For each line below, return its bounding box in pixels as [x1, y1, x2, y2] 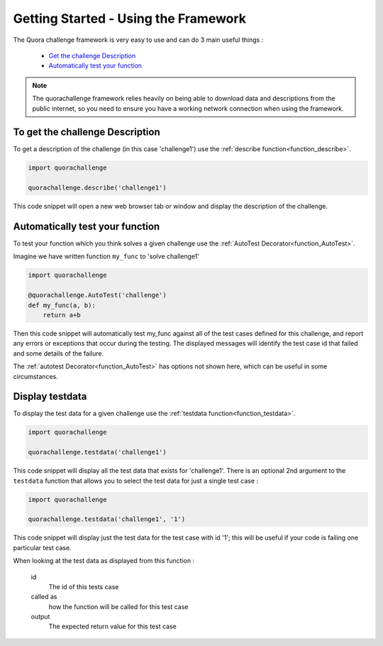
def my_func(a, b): [28, 301, 96, 309]
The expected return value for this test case [48, 622, 177, 631]
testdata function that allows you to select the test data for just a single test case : [13, 476, 259, 485]
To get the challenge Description [13, 126, 161, 138]
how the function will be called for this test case [48, 602, 189, 611]
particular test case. [13, 543, 72, 552]
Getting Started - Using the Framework [13, 11, 247, 26]
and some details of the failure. [13, 349, 104, 358]
